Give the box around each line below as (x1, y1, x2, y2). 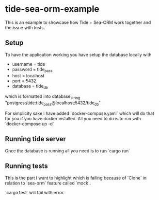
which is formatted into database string (5, 93, 80, 101)
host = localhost (12, 73, 45, 78)
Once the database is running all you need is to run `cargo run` (5, 147, 130, 154)
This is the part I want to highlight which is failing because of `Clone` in (5, 175, 147, 181)
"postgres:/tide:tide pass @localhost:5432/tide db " (5, 100, 101, 107)
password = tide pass (12, 66, 53, 73)
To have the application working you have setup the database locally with (5, 52, 152, 57)
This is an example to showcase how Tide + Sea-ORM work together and (5, 19, 151, 25)
